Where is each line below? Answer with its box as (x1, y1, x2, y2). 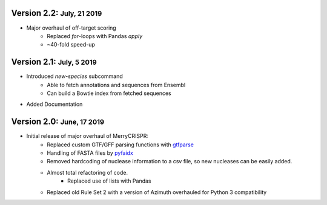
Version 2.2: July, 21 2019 (11, 8, 102, 18)
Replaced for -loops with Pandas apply (47, 32, 143, 39)
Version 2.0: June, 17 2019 (11, 117, 105, 127)
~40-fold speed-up (47, 41, 95, 48)
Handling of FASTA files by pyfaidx (47, 149, 133, 157)
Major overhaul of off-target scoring (26, 24, 116, 31)
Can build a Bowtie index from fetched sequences (47, 89, 172, 97)
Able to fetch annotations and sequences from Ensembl (47, 81, 186, 88)
